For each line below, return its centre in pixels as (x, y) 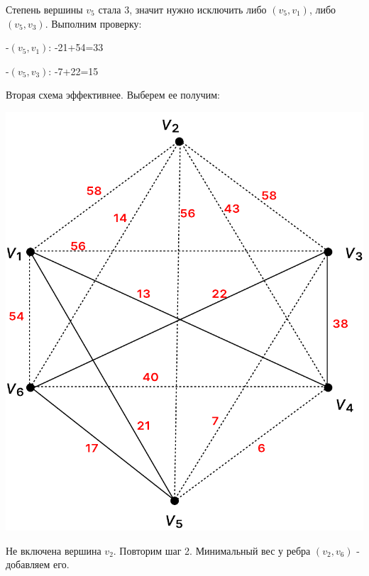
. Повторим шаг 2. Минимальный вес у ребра (212, 550)
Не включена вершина (54, 550)
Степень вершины (44, 9)
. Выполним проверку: (93, 23)
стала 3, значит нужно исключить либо (182, 9)
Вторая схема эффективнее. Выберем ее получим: (113, 95)
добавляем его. (38, 564)
